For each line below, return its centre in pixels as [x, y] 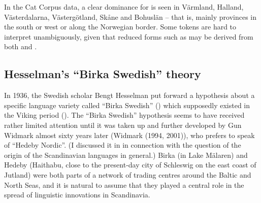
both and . [21, 46]
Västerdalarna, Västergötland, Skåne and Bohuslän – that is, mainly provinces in [130, 16]
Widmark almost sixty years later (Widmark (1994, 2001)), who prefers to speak [129, 135]
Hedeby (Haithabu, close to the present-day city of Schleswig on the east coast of [130, 165]
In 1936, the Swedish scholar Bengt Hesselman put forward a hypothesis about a [129, 95]
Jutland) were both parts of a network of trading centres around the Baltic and [128, 174]
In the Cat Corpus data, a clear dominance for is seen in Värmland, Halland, [124, 7]
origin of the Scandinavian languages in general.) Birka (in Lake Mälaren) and [126, 155]
